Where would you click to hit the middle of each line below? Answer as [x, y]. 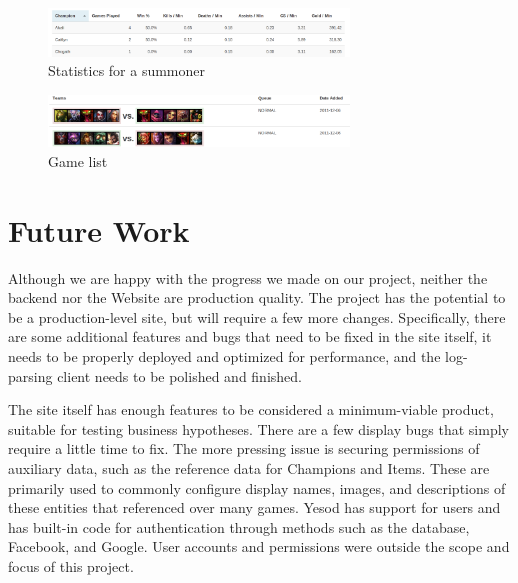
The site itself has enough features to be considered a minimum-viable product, [251, 409]
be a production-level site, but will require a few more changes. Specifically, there [257, 316]
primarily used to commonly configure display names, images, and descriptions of [257, 487]
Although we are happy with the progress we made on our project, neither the [248, 277]
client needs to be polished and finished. [179, 375]
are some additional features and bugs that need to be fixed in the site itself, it [250, 336]
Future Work [99, 229]
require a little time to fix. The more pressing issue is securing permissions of [244, 448]
